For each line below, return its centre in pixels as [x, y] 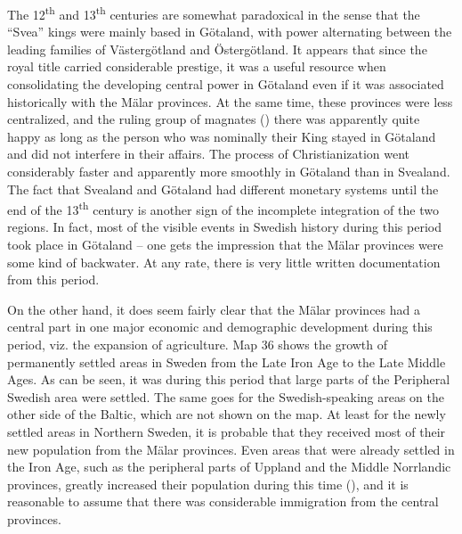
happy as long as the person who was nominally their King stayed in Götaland [222, 136]
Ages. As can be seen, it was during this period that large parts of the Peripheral [229, 379]
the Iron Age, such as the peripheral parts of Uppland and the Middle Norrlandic [229, 467]
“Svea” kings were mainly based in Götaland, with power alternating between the [230, 32]
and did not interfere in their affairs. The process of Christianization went [209, 154]
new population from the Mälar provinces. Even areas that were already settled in [231, 449]
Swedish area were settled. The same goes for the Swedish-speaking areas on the [226, 396]
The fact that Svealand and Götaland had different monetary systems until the [223, 189]
